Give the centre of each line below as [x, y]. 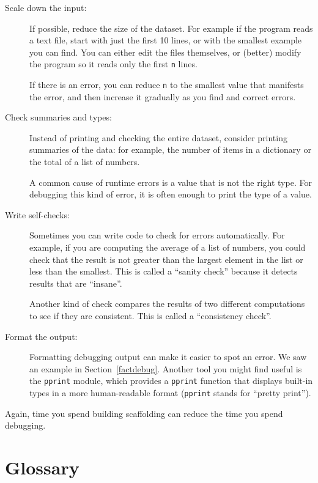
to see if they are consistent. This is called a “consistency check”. [150, 315]
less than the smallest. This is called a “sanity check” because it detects [164, 271]
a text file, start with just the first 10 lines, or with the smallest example [166, 40]
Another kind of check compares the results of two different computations [167, 304]
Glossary [42, 467]
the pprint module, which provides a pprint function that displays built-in [171, 381]
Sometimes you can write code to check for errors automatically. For [157, 235]
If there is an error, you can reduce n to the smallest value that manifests [167, 85]
